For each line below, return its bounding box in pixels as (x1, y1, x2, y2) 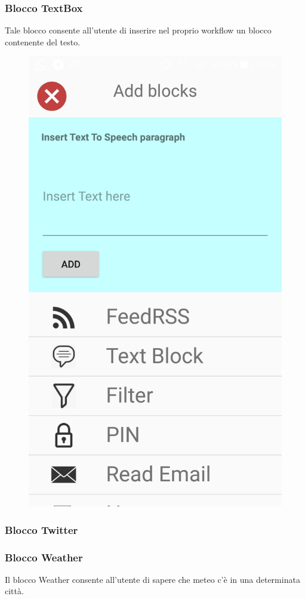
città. (5, 585, 24, 597)
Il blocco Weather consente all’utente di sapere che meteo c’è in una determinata (5, 573, 300, 585)
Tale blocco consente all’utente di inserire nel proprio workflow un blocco (5, 24, 272, 36)
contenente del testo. (5, 35, 81, 48)
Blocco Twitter (5, 522, 78, 537)
